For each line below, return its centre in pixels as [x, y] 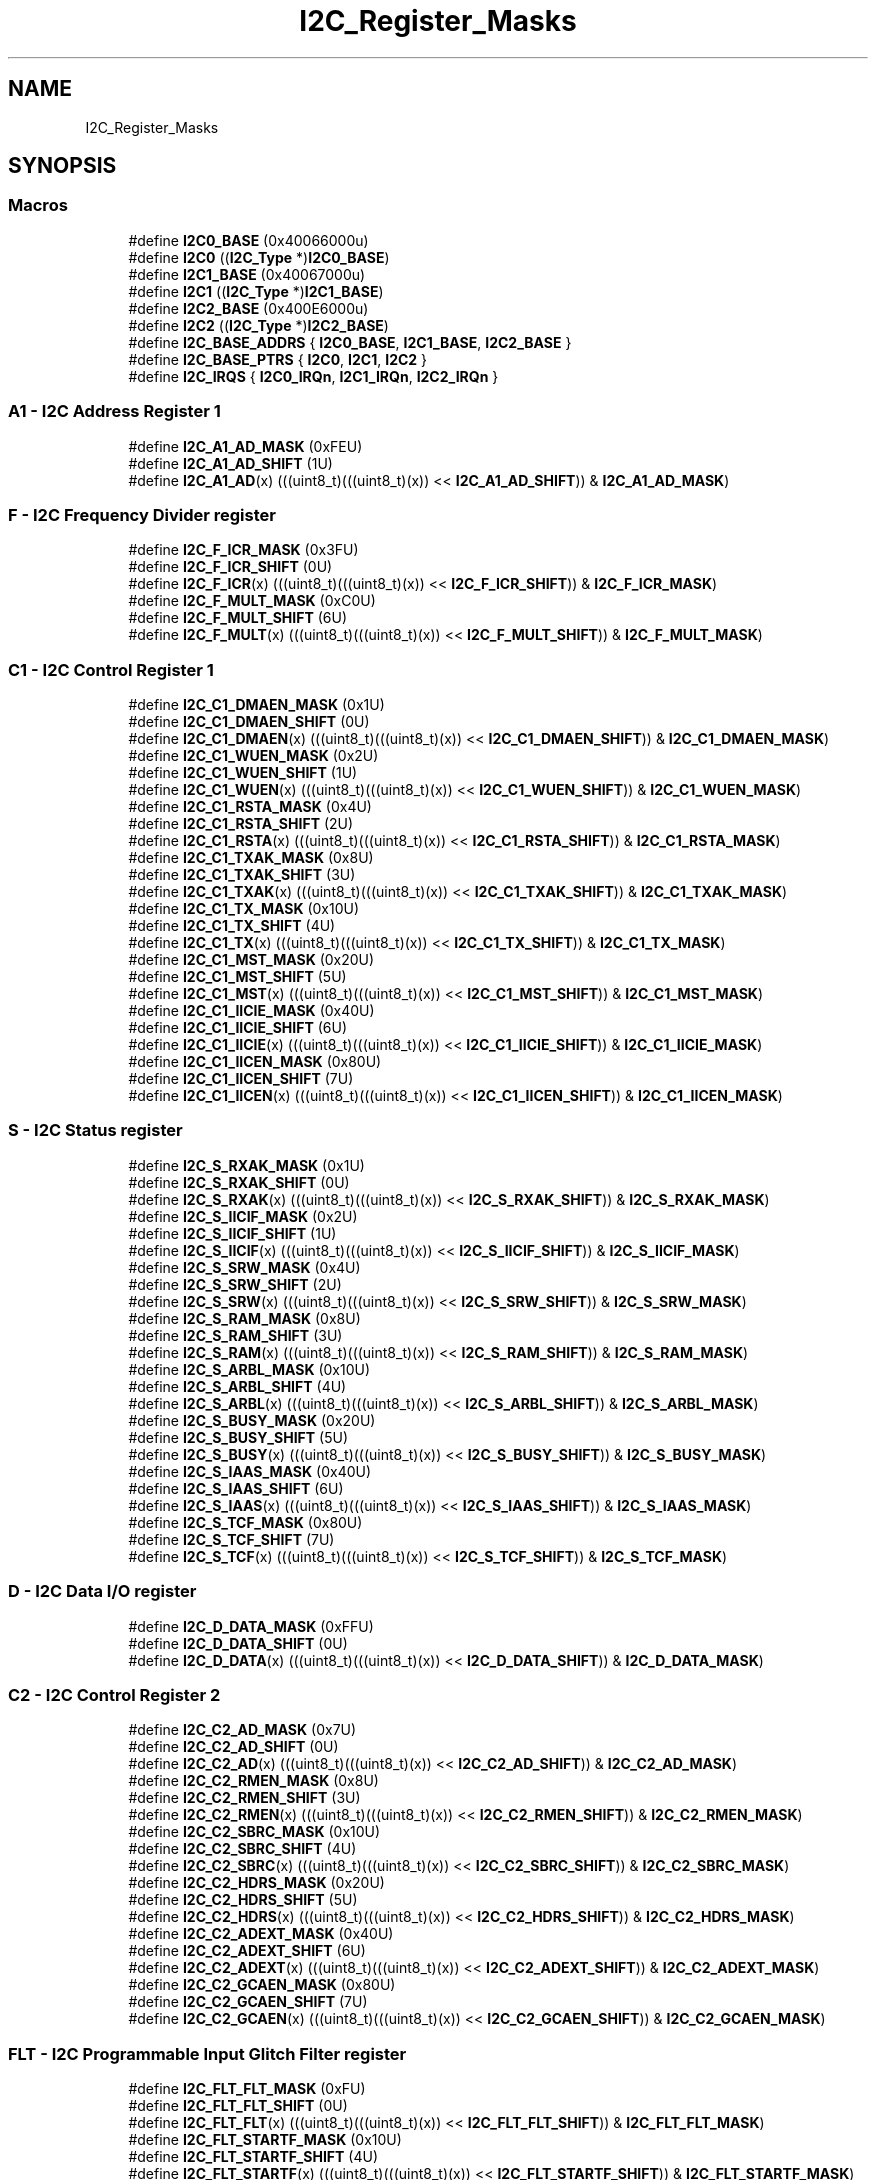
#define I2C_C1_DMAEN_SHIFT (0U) [249, 722]
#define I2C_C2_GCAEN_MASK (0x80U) [262, 1985]
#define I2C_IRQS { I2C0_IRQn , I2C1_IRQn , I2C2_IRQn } [313, 376]
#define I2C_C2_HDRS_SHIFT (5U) [243, 1900]
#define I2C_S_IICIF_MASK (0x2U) [243, 1216]
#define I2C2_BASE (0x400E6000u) [248, 308]
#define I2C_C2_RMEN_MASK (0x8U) [253, 1781]
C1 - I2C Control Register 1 [111, 669]
